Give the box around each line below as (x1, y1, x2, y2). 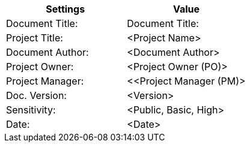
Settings (46, 3, 85, 15)
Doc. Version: (6, 89, 67, 101)
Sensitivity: (6, 104, 56, 116)
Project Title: (6, 32, 63, 44)
